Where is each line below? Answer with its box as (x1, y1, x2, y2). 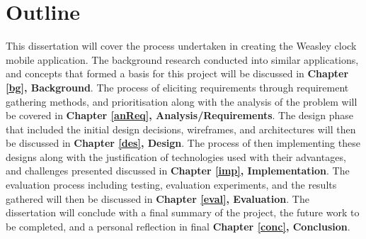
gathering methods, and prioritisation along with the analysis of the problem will (6, 94, 358, 109)
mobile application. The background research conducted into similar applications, (6, 52, 359, 67)
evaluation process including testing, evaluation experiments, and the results (6, 177, 337, 192)
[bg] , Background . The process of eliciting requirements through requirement (6, 79, 349, 94)
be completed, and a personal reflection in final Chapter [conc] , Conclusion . (6, 218, 350, 233)
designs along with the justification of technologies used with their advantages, (6, 149, 346, 164)
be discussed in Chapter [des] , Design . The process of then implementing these (6, 135, 360, 150)
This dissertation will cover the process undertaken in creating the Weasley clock (6, 38, 357, 53)
